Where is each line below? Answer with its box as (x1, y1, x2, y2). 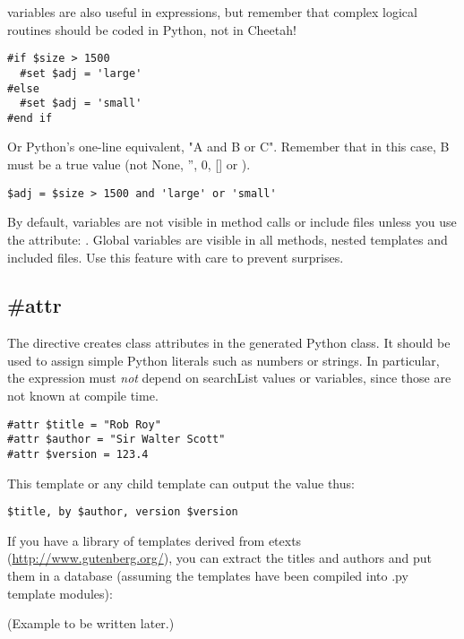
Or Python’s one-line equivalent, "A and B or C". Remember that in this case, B (7, 137, 450, 156)
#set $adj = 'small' (20, 97, 142, 110)
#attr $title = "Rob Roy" (7, 418, 161, 431)
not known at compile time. (7, 386, 159, 405)
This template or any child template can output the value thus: (7, 473, 355, 492)
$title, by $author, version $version (7, 505, 238, 519)
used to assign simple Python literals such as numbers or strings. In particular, (7, 350, 440, 369)
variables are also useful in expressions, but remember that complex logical (7, 3, 417, 21)
